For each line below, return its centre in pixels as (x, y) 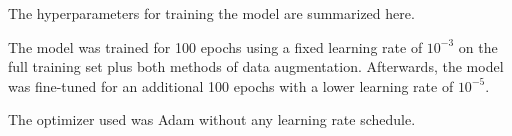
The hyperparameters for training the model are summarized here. (211, 13)
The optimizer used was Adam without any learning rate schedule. (212, 119)
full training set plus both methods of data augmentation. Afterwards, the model (256, 66)
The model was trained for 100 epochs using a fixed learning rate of (215, 46)
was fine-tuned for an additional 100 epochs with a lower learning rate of (231, 85)
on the (478, 46)
